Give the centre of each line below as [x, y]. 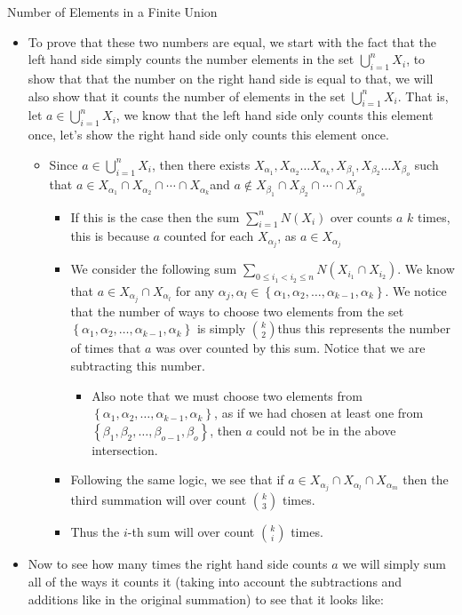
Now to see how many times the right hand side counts [178, 564]
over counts [361, 216]
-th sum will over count [191, 532]
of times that [106, 348]
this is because [110, 236]
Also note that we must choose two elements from [227, 395]
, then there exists [201, 164]
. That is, [423, 96]
